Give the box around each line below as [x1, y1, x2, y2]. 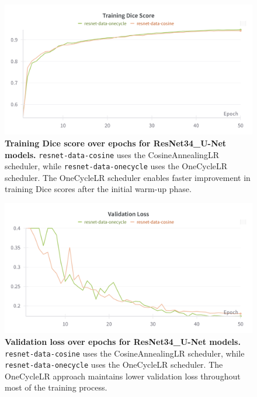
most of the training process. [5, 381, 107, 393]
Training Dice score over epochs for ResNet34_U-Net [5, 136, 227, 149]
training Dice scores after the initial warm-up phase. [5, 183, 192, 195]
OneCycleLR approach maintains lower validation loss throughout [5, 369, 241, 382]
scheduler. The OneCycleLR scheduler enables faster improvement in [5, 171, 251, 183]
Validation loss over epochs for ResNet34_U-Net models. [5, 335, 241, 347]
